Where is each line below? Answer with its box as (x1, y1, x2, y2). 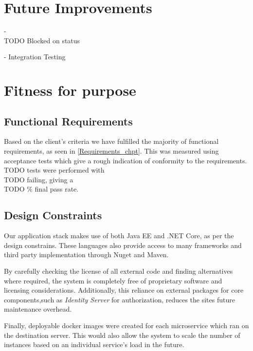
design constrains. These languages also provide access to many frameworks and (4, 240, 242, 250)
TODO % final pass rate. (4, 184, 79, 194)
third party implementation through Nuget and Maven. (4, 249, 169, 260)
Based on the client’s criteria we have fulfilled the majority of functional (4, 136, 219, 146)
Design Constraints (4, 208, 102, 223)
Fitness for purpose (4, 80, 136, 100)
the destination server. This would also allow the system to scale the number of (4, 330, 240, 340)
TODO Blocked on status (4, 35, 80, 45)
